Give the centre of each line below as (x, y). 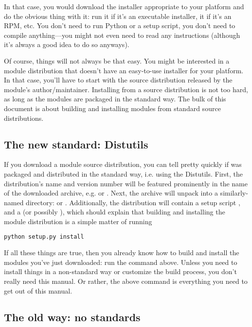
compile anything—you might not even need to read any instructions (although (122, 35)
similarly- (234, 193)
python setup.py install (44, 237)
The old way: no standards (72, 317)
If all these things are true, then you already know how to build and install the (122, 253)
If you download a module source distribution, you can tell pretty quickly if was (123, 164)
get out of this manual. (38, 290)
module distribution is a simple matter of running (78, 221)
